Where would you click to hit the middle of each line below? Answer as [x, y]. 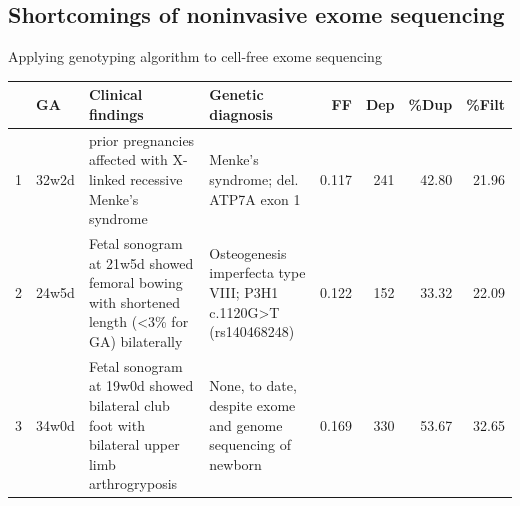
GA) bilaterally [135, 340]
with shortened [134, 301]
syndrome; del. [254, 178]
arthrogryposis [133, 483]
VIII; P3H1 [244, 291]
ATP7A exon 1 [255, 198]
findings [116, 113]
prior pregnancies [141, 139]
